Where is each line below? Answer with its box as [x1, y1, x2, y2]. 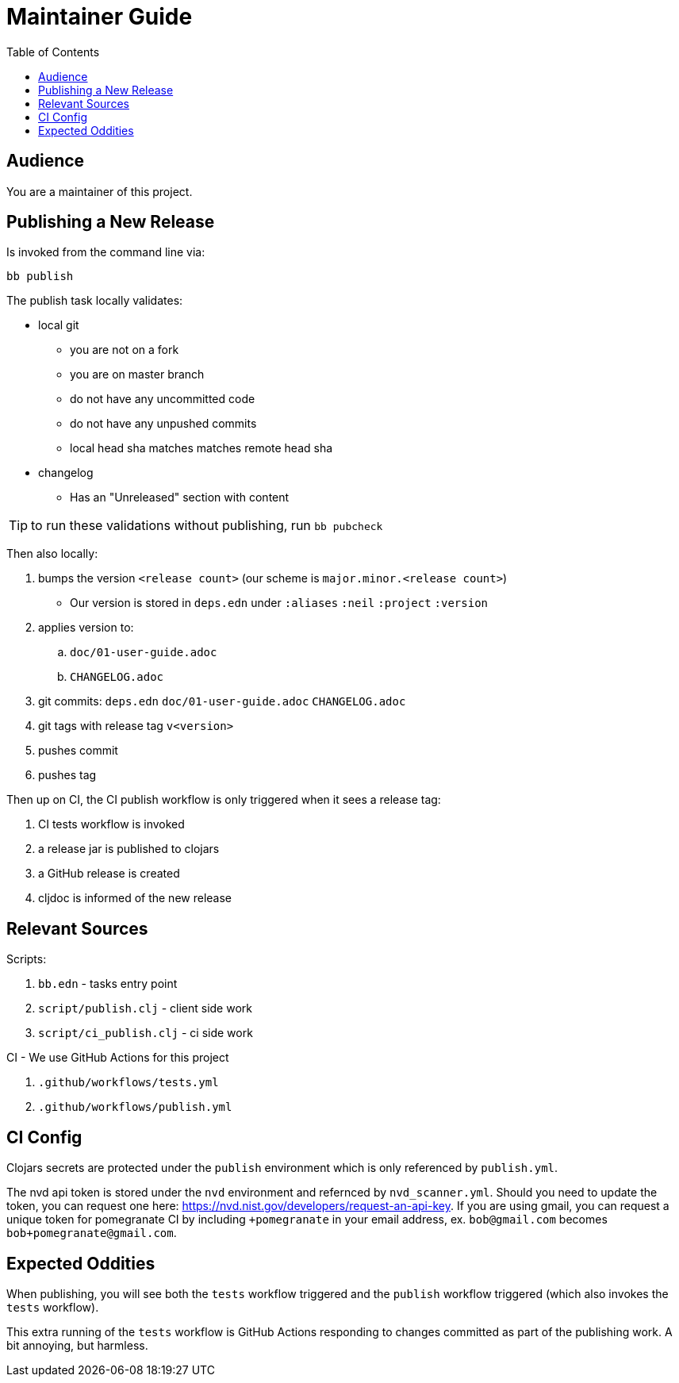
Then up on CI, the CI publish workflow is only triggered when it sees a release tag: [6, 793, 441, 807]
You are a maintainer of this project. [6, 184, 193, 198]
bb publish [6, 270, 74, 283]
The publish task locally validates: [6, 294, 183, 308]
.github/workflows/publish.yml [38, 1101, 232, 1114]
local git [38, 318, 79, 332]
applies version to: [38, 620, 134, 635]
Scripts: [6, 952, 47, 966]
